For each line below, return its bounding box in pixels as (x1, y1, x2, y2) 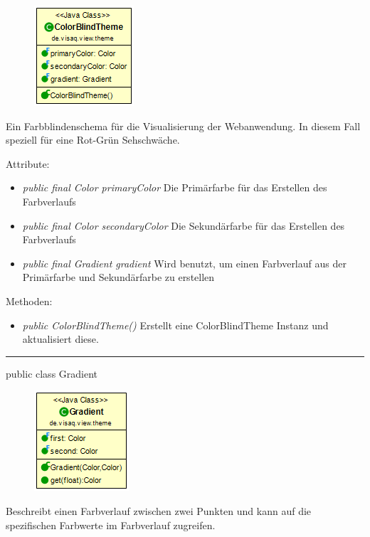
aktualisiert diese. (22, 331, 99, 346)
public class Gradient (6, 366, 98, 381)
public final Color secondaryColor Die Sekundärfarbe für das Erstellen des (22, 218, 345, 233)
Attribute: (6, 156, 50, 171)
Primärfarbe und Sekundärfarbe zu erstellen (22, 270, 215, 285)
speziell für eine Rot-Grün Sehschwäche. (6, 132, 180, 147)
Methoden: (6, 293, 53, 308)
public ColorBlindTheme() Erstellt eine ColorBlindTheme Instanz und (22, 317, 329, 332)
